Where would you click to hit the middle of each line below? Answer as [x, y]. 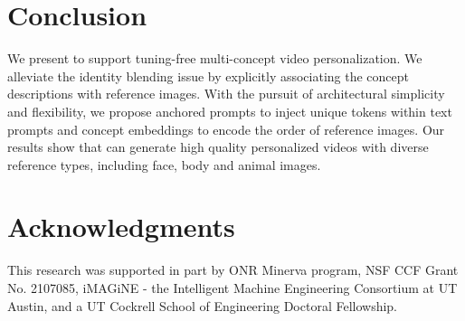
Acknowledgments [121, 227]
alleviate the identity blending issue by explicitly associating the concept [209, 76]
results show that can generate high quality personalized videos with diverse [218, 147]
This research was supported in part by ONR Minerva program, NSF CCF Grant [233, 270]
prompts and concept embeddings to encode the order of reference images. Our [226, 129]
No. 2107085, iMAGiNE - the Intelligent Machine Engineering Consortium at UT [232, 288]
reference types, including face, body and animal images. [164, 164]
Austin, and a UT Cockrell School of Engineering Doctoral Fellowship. [203, 305]
